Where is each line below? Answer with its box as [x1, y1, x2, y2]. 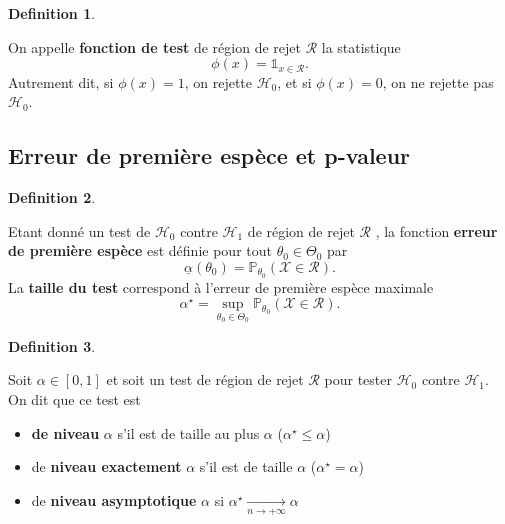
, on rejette [184, 71, 252, 92]
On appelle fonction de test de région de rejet [8, 36, 301, 57]
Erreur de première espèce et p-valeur [8, 140, 411, 171]
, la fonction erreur [375, 220, 498, 241]
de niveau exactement [31, 456, 182, 477]
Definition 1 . [8, 3, 96, 23]
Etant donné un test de [8, 220, 151, 241]
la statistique [321, 36, 401, 57]
